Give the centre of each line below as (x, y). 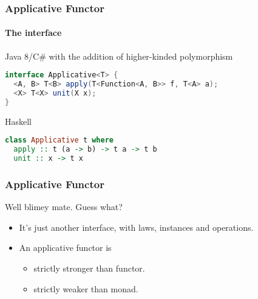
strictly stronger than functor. (89, 268)
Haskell (19, 121)
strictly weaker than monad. (86, 288)
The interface (33, 33)
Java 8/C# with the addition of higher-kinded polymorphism (119, 56)
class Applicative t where (59, 140)
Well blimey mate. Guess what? (64, 207)
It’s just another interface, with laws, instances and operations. (136, 227)
